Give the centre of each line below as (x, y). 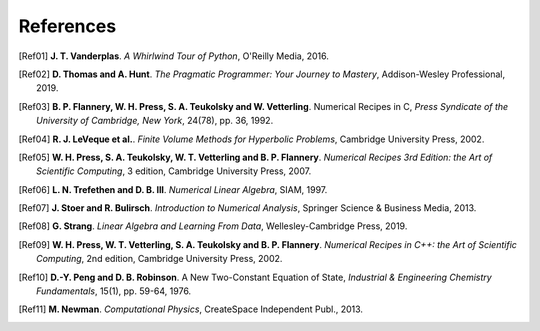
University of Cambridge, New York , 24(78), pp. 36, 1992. (155, 121)
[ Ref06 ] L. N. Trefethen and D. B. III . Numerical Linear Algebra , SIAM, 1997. (173, 189)
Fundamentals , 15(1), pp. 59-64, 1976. (114, 291)
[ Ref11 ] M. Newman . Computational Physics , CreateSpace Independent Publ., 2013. (191, 309)
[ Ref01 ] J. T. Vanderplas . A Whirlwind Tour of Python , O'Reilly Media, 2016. (173, 56)
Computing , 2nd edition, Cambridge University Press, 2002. (159, 259)
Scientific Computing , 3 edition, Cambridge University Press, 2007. (174, 171)
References (67, 26)
